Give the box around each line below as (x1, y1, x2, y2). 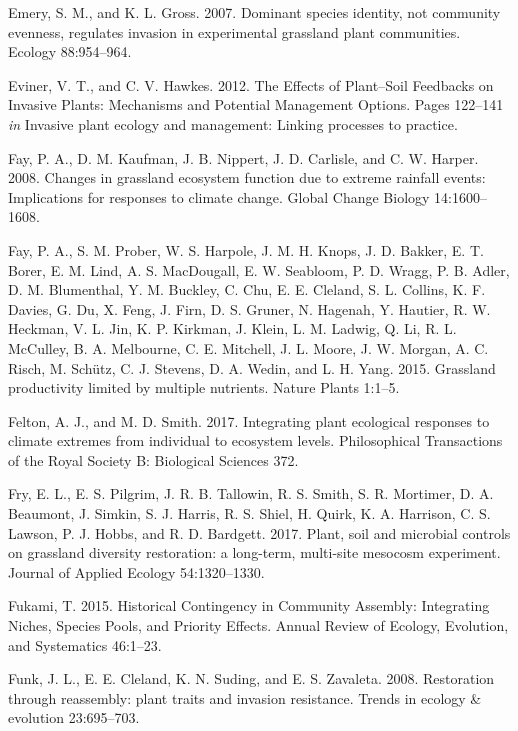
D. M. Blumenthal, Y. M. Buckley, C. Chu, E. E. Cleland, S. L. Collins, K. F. (8, 279, 486, 300)
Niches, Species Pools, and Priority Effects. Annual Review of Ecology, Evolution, (8, 615, 509, 636)
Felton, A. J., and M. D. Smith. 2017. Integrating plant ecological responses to (8, 410, 490, 431)
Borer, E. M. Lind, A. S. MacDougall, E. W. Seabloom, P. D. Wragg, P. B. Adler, (8, 259, 510, 280)
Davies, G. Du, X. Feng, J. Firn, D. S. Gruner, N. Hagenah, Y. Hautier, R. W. (8, 298, 491, 319)
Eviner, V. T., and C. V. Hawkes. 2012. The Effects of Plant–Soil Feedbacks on (8, 74, 494, 95)
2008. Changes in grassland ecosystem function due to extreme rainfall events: (8, 167, 486, 188)
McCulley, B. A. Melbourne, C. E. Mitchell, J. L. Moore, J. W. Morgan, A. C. (8, 337, 489, 358)
